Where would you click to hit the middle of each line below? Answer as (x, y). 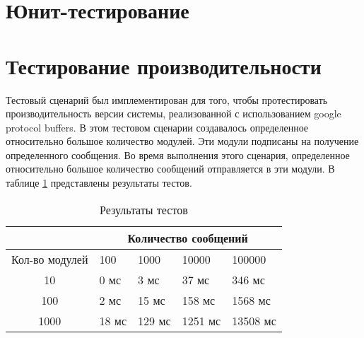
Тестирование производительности (164, 65)
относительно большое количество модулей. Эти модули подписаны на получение (182, 141)
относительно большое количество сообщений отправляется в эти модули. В (170, 169)
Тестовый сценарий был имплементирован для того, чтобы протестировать (167, 99)
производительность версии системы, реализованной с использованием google (174, 113)
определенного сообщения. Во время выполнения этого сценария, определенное (178, 155)
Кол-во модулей (50, 259)
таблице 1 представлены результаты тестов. (99, 183)
